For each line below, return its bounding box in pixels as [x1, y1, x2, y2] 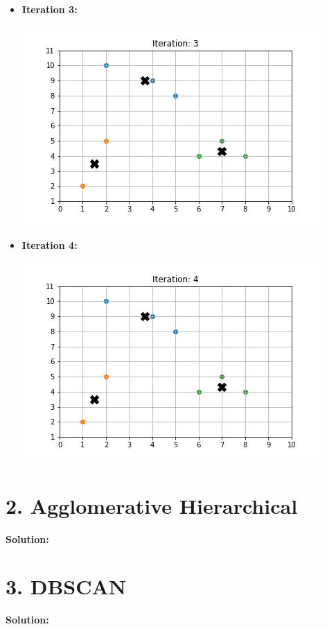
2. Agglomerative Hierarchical [6, 491, 298, 519]
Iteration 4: [21, 238, 78, 252]
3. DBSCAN [6, 572, 127, 601]
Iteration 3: [21, 2, 78, 16]
